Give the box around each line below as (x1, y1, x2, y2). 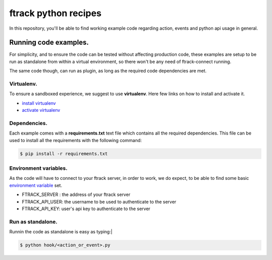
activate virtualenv (22, 107, 60, 113)
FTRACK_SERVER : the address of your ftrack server (22, 191, 130, 198)
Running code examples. (9, 38, 89, 47)
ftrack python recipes (9, 8, 102, 19)
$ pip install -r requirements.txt (20, 151, 108, 156)
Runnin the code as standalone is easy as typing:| (9, 229, 113, 235)
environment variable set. (9, 182, 62, 188)
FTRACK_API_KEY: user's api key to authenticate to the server (22, 206, 151, 212)
